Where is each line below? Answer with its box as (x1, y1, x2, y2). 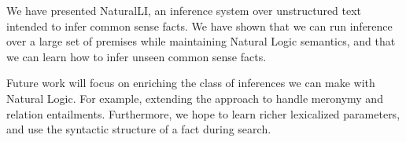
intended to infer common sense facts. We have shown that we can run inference (6, 17, 393, 34)
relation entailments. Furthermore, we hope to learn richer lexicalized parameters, (6, 105, 400, 122)
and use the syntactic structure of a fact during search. (6, 121, 271, 137)
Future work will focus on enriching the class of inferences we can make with (6, 75, 375, 91)
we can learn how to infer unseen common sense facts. (6, 48, 267, 64)
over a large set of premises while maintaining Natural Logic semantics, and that (6, 33, 396, 49)
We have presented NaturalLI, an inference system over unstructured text (6, 2, 362, 18)
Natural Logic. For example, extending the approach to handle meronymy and (6, 89, 383, 106)
